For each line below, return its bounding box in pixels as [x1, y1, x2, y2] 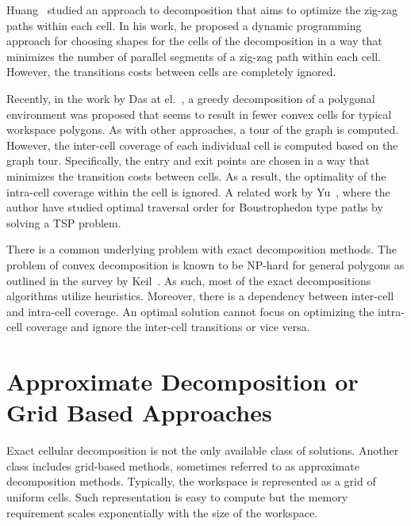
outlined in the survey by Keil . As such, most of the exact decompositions [6, 272, 371, 288]
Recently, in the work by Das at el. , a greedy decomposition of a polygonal [6, 90, 375, 106]
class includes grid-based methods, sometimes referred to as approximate [6, 457, 359, 474]
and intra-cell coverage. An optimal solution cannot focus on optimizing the [6, 303, 375, 319]
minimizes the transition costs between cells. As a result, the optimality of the [6, 167, 386, 184]
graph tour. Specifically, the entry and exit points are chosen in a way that [6, 152, 370, 169]
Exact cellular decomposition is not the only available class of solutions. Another [6, 442, 399, 459]
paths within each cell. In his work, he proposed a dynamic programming [6, 17, 362, 33]
